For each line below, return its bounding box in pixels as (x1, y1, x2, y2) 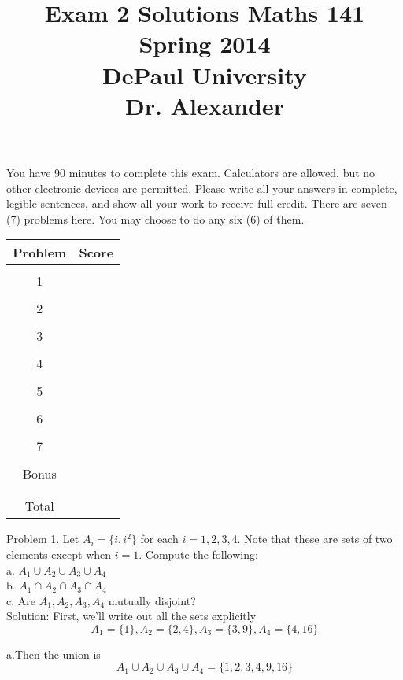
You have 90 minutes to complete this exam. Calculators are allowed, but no (6, 164, 375, 180)
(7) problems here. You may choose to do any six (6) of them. (6, 210, 305, 227)
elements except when (6, 545, 112, 562)
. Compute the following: (139, 545, 258, 562)
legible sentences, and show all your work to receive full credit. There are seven (6, 195, 387, 212)
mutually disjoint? (108, 592, 196, 608)
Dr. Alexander (124, 89, 285, 121)
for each (140, 530, 179, 547)
